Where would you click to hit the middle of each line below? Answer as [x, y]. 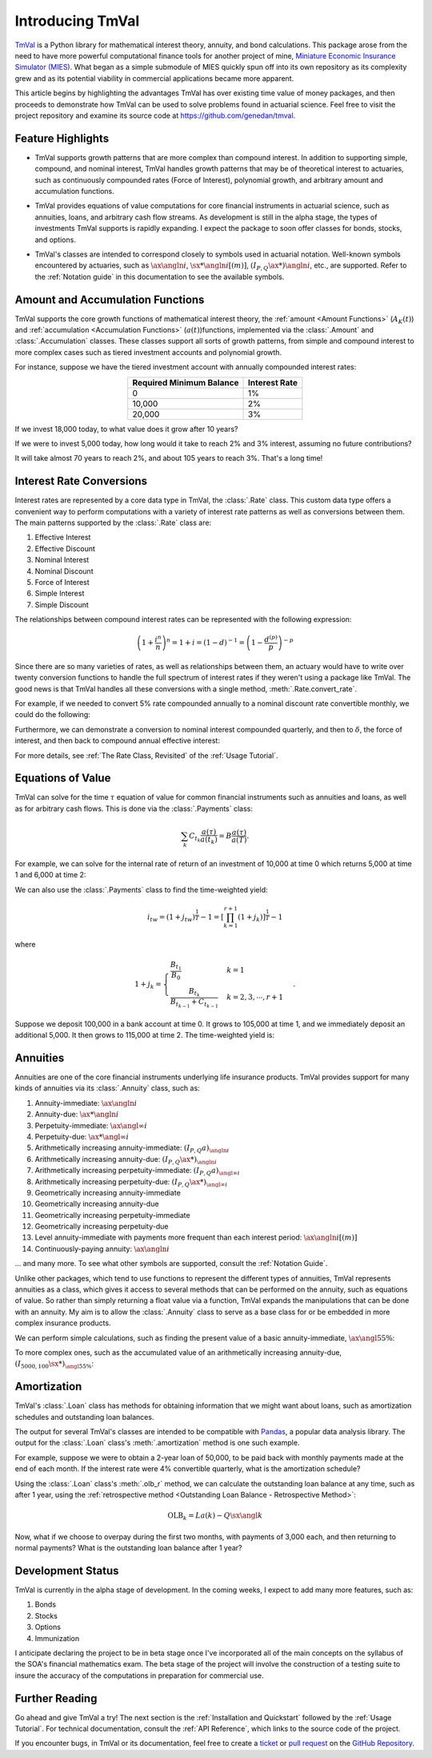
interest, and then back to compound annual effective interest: [117, 740]
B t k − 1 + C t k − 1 [194, 1003]
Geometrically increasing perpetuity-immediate [113, 1215]
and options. [55, 240]
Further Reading [56, 1698]
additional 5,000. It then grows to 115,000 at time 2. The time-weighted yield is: [145, 1035]
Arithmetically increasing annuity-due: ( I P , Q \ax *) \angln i [126, 1160]
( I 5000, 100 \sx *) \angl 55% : [54, 1365]
